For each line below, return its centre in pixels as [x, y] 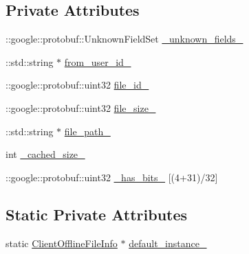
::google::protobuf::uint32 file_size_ [81, 107]
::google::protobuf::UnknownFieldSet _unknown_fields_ [124, 39]
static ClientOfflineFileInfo [62, 243]
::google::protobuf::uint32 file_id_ [77, 85]
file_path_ [87, 131]
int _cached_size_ [45, 154]
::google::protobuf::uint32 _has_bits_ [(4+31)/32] [112, 177]
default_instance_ [168, 243]
